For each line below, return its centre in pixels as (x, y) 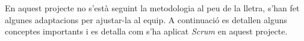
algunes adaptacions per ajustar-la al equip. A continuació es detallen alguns (146, 19)
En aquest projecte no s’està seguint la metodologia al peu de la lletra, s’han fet (152, 8)
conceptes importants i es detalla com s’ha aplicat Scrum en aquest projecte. (146, 31)
